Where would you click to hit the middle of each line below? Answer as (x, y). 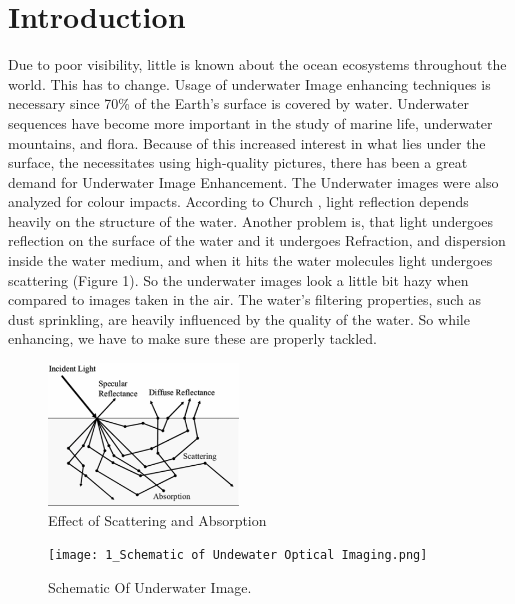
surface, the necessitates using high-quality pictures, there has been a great (238, 162)
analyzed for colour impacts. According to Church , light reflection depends (238, 201)
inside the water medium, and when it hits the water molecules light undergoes (250, 260)
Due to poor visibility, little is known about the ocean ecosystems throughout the (257, 64)
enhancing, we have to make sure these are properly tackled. (192, 338)
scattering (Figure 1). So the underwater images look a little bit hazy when (238, 279)
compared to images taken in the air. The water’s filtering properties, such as (245, 299)
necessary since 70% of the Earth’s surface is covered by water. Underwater (238, 103)
